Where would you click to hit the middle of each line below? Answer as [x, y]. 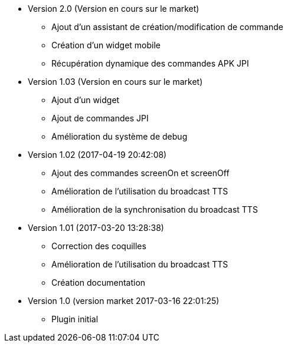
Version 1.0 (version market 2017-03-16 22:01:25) [124, 301]
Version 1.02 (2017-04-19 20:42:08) [97, 155]
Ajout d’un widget [86, 100]
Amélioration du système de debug [120, 136]
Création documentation [99, 282]
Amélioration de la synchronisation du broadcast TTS [155, 209]
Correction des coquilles [99, 246]
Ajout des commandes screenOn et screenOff [140, 173]
